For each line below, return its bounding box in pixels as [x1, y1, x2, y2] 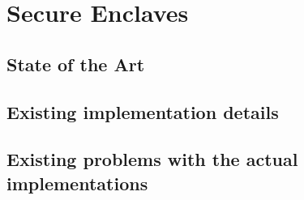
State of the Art [6, 51, 145, 76]
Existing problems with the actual [6, 147, 298, 172]
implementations [6, 170, 148, 195]
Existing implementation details [6, 99, 279, 124]
